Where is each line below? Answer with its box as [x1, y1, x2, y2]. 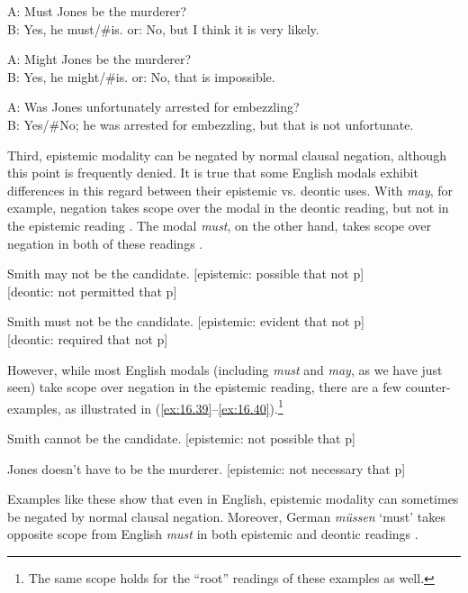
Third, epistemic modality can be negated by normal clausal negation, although [7, 145, 446, 164]
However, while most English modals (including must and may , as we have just [7, 360, 443, 379]
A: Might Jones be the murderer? [7, 50, 192, 68]
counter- [405, 378, 451, 397]
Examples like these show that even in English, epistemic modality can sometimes [7, 489, 459, 508]
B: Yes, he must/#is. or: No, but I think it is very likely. [7, 19, 319, 38]
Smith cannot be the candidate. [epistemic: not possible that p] [7, 428, 355, 447]
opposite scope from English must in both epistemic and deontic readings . [7, 525, 418, 543]
